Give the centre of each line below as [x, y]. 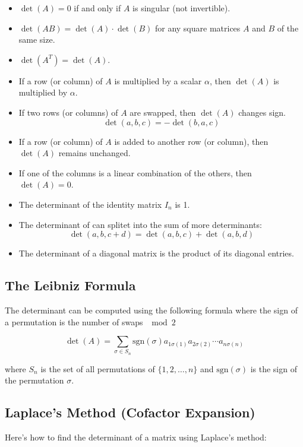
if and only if [97, 8]
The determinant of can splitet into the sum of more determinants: [140, 224]
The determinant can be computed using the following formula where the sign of [151, 310]
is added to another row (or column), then [191, 141]
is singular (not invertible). [182, 8]
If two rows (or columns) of [68, 112]
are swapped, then [163, 112]
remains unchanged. [94, 153]
